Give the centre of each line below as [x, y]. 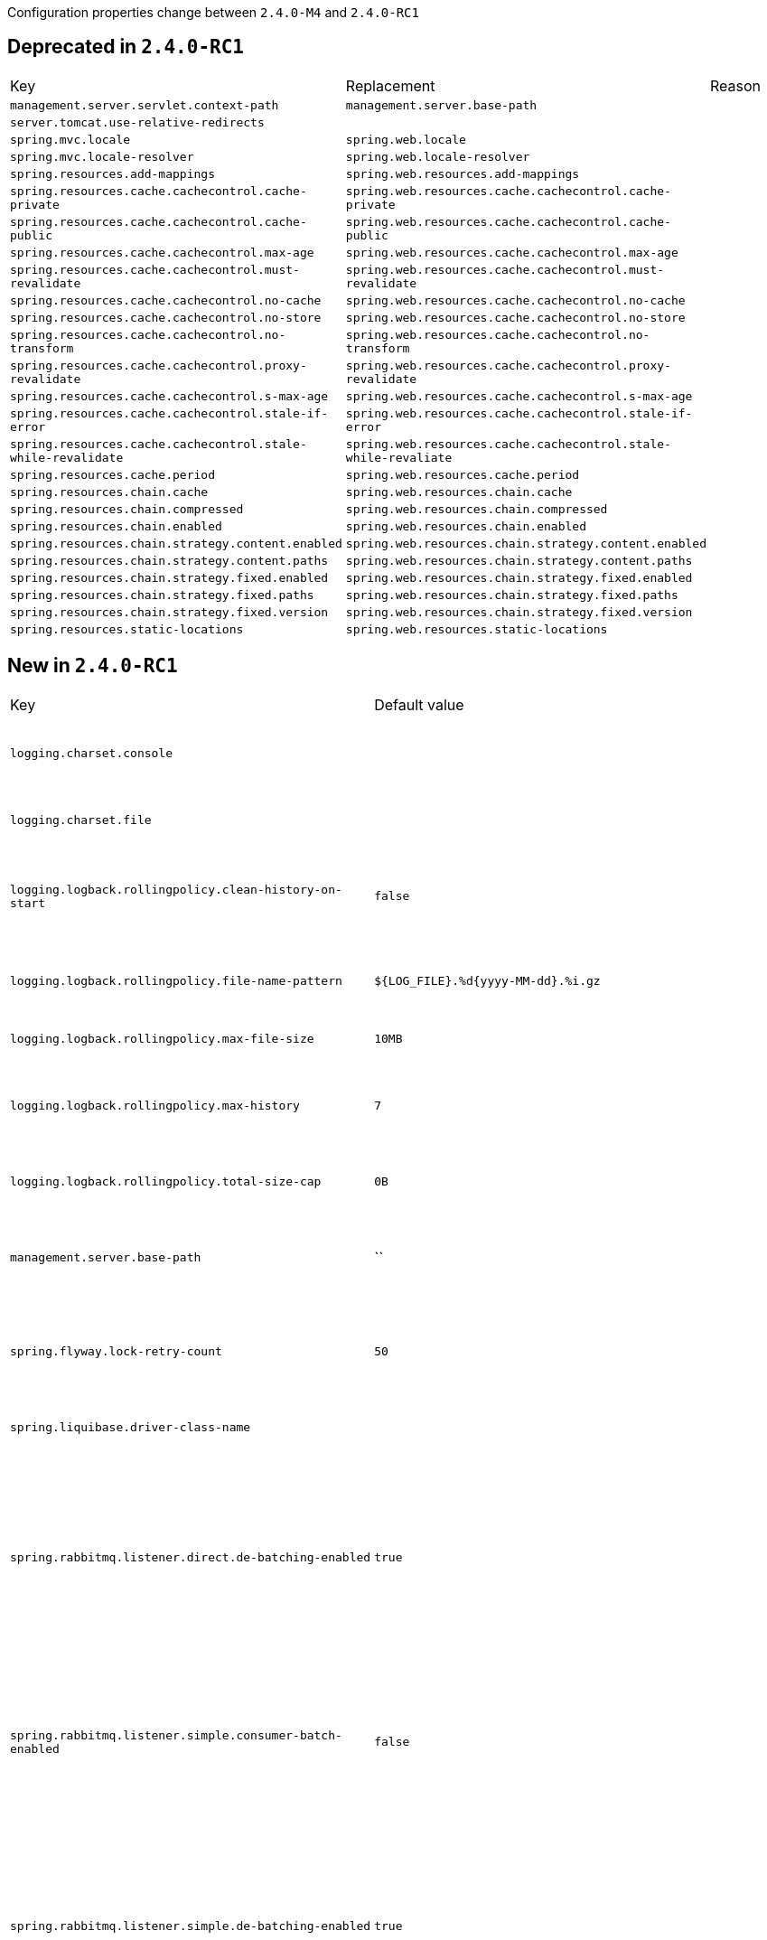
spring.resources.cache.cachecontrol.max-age [162, 252]
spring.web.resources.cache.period [463, 474]
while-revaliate [399, 457]
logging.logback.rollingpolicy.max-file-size [162, 1039]
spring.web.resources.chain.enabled [466, 526]
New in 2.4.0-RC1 [93, 666]
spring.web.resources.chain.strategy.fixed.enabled [519, 577]
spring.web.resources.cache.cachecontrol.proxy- [508, 365]
